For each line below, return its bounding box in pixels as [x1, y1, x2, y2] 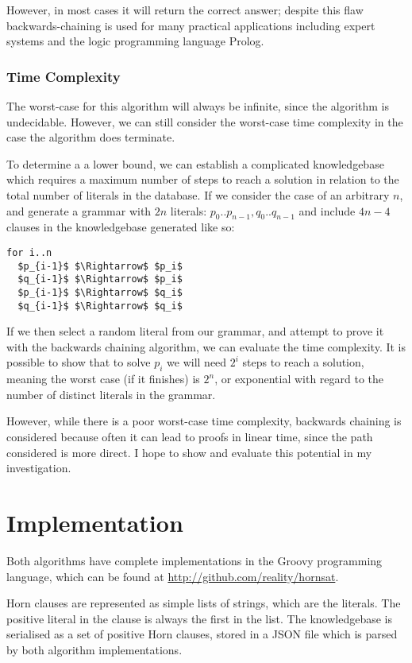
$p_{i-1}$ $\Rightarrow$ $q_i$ [17, 286, 183, 298]
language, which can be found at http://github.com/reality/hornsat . [6, 568, 339, 584]
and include [298, 202, 356, 219]
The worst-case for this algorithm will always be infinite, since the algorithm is [6, 98, 390, 114]
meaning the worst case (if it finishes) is [6, 370, 200, 387]
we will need [167, 354, 227, 370]
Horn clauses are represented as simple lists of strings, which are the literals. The [6, 595, 401, 611]
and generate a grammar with [6, 202, 152, 219]
